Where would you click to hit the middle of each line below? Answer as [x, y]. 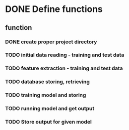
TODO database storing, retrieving [48, 82]
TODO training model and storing [46, 95]
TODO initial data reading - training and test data [65, 55]
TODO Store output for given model [48, 122]
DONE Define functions [54, 9]
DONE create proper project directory [51, 42]
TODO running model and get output [50, 109]
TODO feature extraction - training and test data [64, 68]
